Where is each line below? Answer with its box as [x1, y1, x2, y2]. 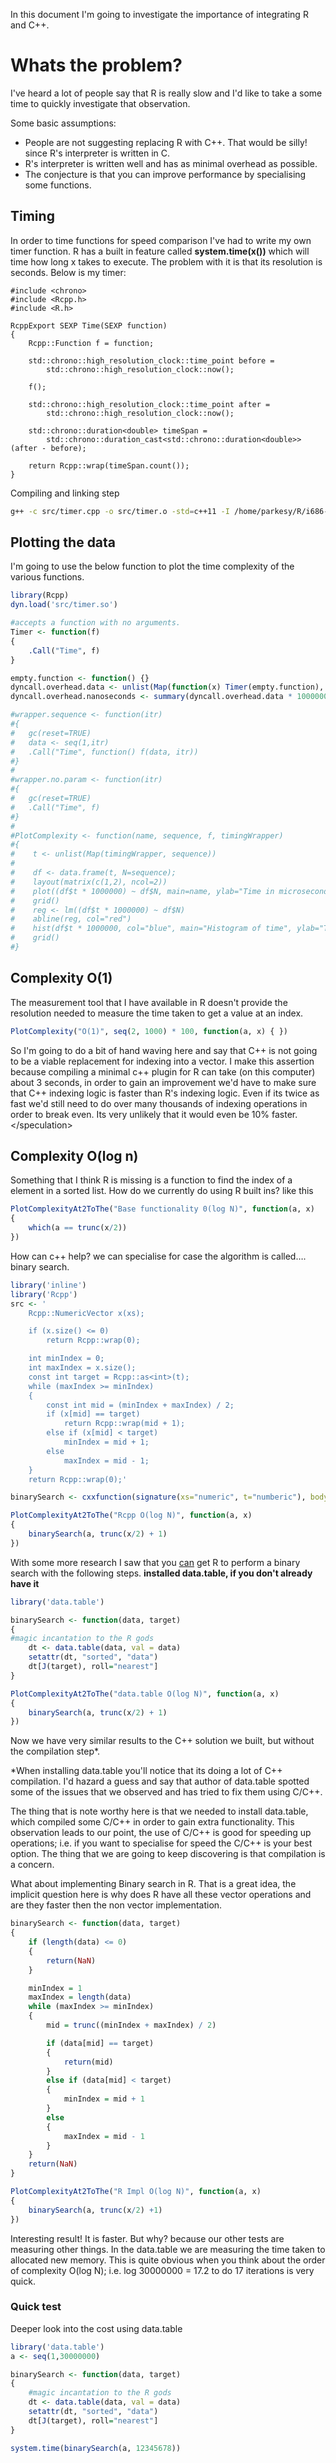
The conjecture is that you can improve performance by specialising [24, 168, 307, 180]
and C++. [10, 19, 50, 31]
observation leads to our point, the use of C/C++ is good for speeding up [10, 1827, 312, 1839]
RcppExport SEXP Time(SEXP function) [10, 320, 168, 331]
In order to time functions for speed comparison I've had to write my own [10, 234, 312, 246]
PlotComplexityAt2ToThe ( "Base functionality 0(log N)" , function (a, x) [10, 1204, 315, 1214]
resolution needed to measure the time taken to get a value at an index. [10, 1007, 304, 1019]
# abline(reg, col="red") [10, 914, 132, 924]
